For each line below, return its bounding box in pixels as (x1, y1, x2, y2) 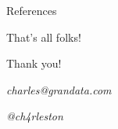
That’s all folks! (6, 28, 81, 45)
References (6, 2, 57, 18)
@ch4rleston (6, 108, 63, 124)
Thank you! (6, 55, 62, 72)
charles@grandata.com (6, 81, 112, 98)
